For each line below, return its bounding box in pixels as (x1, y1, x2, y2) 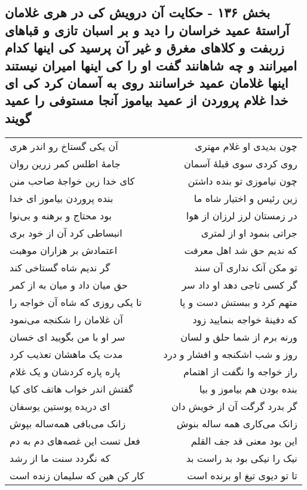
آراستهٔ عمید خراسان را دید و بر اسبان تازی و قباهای (5, 20, 290, 39)
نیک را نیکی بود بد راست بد (186, 451, 297, 465)
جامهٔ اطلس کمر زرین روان (10, 156, 121, 170)
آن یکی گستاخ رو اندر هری (10, 139, 118, 153)
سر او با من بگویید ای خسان (10, 329, 125, 344)
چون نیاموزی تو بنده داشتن (188, 173, 297, 188)
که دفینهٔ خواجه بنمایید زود (192, 312, 297, 326)
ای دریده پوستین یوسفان (10, 399, 110, 413)
